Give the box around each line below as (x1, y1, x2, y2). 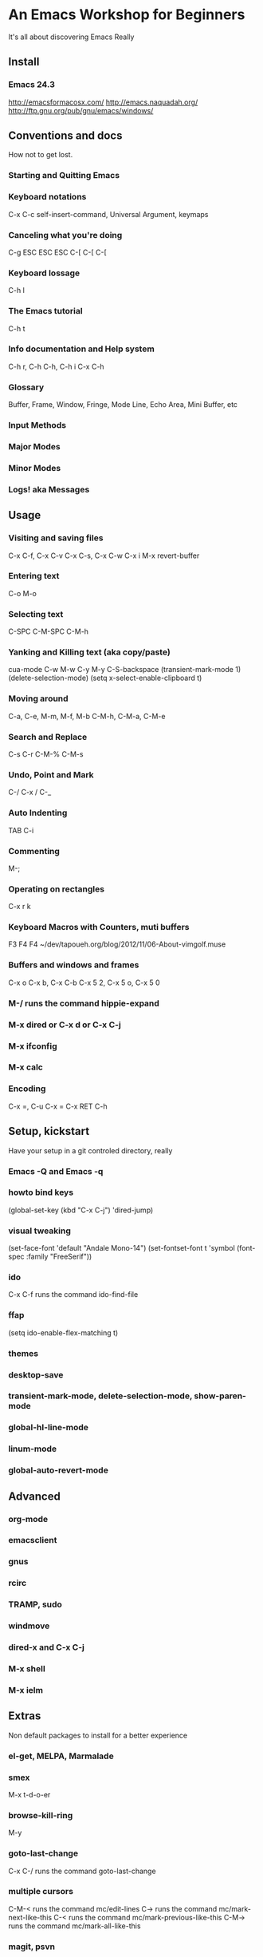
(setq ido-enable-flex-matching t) (8, 1327, 119, 1338)
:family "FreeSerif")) (26, 1251, 92, 1262)
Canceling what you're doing (8, 229, 123, 240)
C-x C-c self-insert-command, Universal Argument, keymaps (8, 209, 209, 219)
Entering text (8, 571, 60, 582)
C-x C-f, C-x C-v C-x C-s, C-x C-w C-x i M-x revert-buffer (8, 551, 200, 560)
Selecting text (8, 608, 64, 619)
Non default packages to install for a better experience (8, 1730, 188, 1740)
